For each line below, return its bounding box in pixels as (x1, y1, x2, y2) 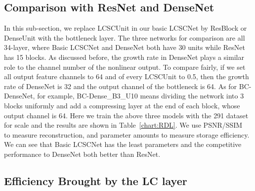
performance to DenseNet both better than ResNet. (4, 148, 161, 159)
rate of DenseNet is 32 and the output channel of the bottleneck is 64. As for (4, 81, 237, 91)
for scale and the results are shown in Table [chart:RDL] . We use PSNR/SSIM (4, 120, 243, 130)
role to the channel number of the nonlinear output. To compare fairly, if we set (4, 61, 246, 72)
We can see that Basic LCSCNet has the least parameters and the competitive (4, 139, 242, 149)
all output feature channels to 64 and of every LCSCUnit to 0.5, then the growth (4, 71, 249, 82)
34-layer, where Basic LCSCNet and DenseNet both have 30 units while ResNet (4, 42, 245, 52)
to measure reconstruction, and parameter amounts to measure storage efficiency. (4, 129, 250, 140)
